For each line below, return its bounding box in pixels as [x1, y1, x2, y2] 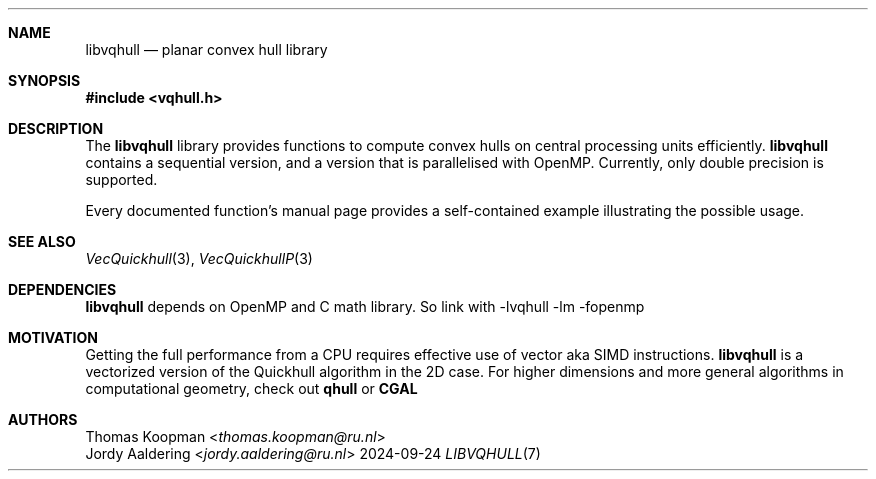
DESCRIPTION [8, 120, 104, 137]
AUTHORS [8, 411, 78, 428]
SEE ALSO [8, 233, 76, 250]
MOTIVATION [8, 329, 98, 346]
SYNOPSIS [8, 72, 81, 89]
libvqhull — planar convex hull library [85, 41, 328, 58]
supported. [85, 171, 158, 188]
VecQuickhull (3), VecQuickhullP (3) [85, 250, 313, 267]
